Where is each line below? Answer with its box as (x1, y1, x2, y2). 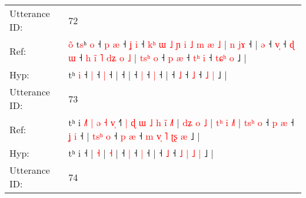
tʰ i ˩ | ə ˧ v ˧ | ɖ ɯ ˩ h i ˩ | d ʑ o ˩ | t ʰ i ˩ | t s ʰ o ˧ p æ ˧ (68, 115, 294, 129)
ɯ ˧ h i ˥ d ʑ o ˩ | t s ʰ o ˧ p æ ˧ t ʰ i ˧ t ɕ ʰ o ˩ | (68, 51, 247, 64)
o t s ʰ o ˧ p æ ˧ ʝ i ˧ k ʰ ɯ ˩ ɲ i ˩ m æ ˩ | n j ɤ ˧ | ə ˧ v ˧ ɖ (68, 37, 294, 51)
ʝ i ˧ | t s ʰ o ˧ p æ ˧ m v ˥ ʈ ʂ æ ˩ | (68, 129, 200, 143)
